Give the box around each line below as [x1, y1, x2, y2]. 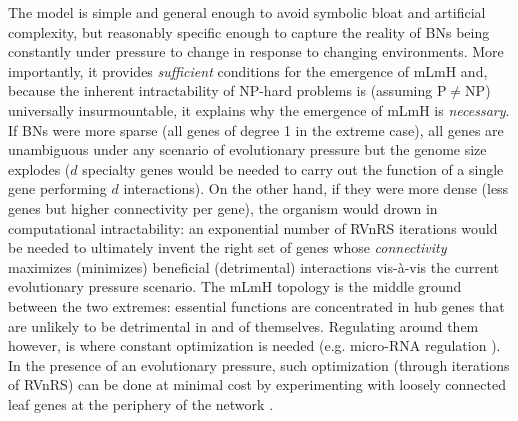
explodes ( [8, 158, 71, 179]
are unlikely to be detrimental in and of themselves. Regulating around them [8, 315, 479, 336]
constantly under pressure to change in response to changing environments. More [8, 41, 504, 62]
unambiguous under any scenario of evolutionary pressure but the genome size [8, 139, 487, 160]
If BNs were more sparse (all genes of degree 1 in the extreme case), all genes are [8, 119, 504, 140]
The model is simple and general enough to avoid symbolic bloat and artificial [8, 2, 486, 22]
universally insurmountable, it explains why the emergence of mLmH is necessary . [8, 99, 510, 120]
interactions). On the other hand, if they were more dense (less [123, 178, 509, 199]
